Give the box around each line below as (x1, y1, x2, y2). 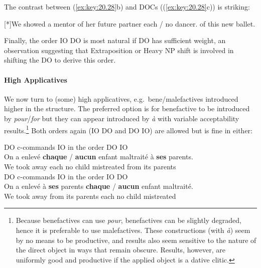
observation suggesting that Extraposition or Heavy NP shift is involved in (4, 45, 234, 55)
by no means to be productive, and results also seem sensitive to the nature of (16, 234, 256, 245)
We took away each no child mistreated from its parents (4, 161, 176, 171)
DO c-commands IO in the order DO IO (4, 141, 128, 152)
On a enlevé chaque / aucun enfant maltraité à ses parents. (4, 151, 193, 162)
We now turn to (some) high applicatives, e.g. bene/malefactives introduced (4, 93, 238, 104)
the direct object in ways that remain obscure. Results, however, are (16, 244, 225, 255)
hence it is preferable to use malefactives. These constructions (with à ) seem (16, 224, 250, 235)
